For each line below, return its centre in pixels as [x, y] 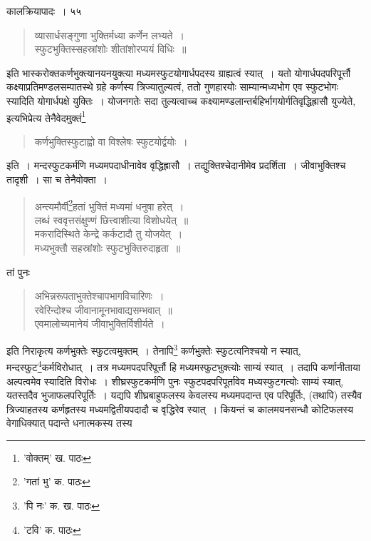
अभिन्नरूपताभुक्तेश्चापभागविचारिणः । [99, 296]
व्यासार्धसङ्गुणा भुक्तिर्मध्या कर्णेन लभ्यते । [109, 35]
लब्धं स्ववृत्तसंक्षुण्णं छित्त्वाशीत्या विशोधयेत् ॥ [111, 219]
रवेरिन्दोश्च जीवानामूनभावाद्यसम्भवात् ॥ [103, 309]
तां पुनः [18, 272]
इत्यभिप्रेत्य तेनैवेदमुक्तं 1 [46, 116]
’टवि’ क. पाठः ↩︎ [52, 529]
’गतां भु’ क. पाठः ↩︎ [57, 481]
